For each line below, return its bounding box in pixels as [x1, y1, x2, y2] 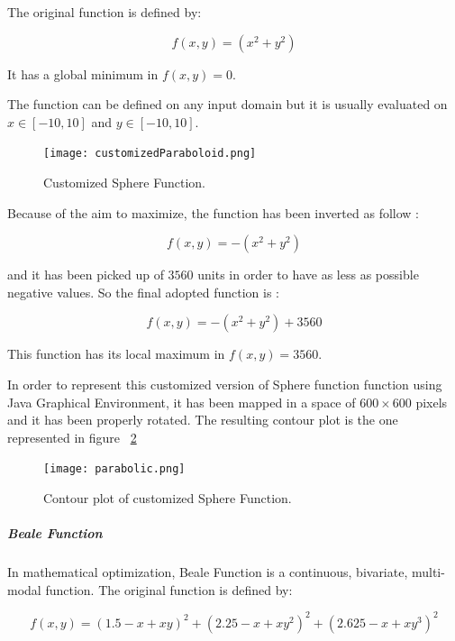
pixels [415, 392, 448, 411]
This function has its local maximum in [7, 344, 225, 363]
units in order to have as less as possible [197, 265, 419, 284]
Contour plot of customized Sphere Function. [43, 489, 292, 508]
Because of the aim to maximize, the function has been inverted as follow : [7, 203, 419, 222]
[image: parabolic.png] [43, 462, 186, 476]
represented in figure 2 [7, 427, 137, 446]
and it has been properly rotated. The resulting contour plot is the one [7, 410, 398, 429]
